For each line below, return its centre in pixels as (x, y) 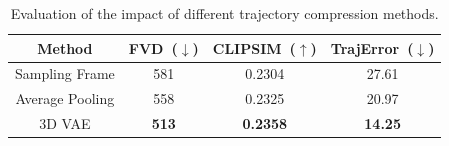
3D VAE (65, 123)
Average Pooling (65, 98)
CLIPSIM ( (254, 47)
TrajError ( (372, 47)
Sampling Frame (65, 73)
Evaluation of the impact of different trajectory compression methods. (224, 13)
